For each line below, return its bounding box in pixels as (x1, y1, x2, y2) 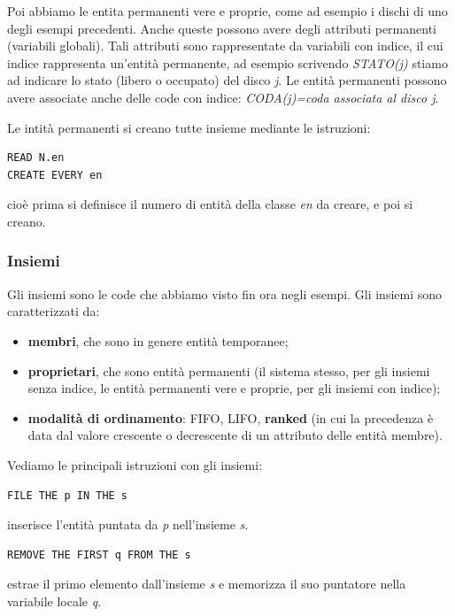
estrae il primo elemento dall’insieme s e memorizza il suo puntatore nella (7, 574, 406, 593)
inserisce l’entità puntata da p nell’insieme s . (7, 515, 249, 534)
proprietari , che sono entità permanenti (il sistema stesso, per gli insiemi (27, 361, 430, 380)
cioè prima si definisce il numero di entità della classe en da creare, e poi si (7, 195, 413, 213)
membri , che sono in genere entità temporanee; (27, 331, 289, 350)
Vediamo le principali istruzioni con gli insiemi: (7, 455, 263, 474)
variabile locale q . (7, 591, 102, 610)
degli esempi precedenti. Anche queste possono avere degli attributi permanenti (7, 19, 436, 37)
